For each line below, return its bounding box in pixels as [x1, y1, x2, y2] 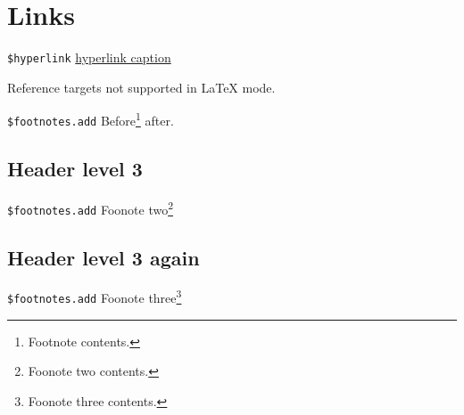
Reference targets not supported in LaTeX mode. [7, 77, 276, 96]
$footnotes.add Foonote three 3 [7, 286, 182, 307]
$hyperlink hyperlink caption [7, 48, 171, 67]
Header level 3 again [7, 243, 200, 271]
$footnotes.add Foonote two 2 [7, 197, 173, 218]
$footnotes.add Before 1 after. [7, 109, 174, 130]
